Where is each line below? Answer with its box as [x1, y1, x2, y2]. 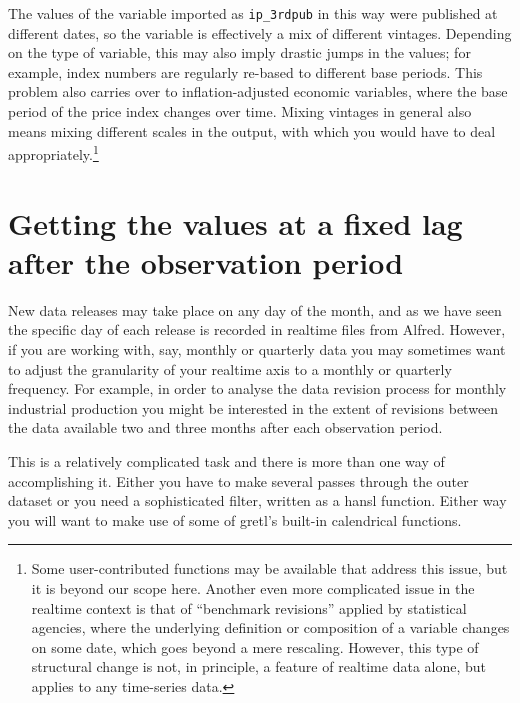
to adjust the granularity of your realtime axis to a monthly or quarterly [8, 358, 452, 379]
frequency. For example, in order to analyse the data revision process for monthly [8, 378, 507, 399]
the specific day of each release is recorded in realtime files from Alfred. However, [8, 319, 506, 340]
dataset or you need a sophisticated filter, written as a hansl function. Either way [8, 490, 507, 511]
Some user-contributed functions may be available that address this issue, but [31, 558, 508, 579]
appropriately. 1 [8, 141, 99, 164]
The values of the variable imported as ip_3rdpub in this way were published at [8, 3, 498, 23]
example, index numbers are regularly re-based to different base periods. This [8, 61, 483, 82]
